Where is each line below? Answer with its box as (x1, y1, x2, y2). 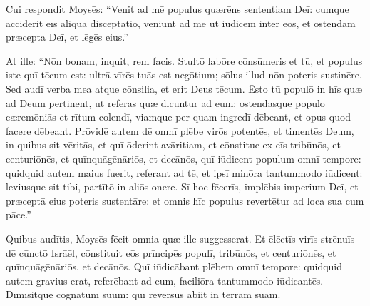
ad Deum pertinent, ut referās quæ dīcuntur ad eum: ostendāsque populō (6, 95, 325, 110)
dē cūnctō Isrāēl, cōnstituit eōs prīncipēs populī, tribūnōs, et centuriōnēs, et (6, 245, 336, 260)
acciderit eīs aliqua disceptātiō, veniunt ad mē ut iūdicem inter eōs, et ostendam (6, 15, 356, 30)
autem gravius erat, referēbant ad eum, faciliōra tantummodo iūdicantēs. (6, 272, 324, 287)
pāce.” (6, 207, 31, 222)
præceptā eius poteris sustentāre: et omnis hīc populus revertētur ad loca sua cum (6, 193, 364, 208)
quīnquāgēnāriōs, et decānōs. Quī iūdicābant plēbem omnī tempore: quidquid (6, 259, 343, 274)
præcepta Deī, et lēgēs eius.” (6, 29, 128, 44)
